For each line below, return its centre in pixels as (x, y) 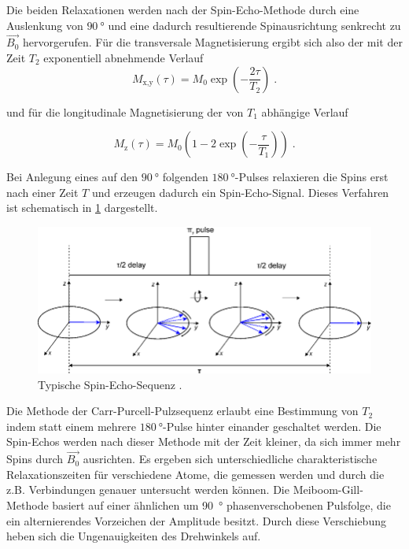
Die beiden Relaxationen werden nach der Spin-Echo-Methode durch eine (183, 9)
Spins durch (35, 459)
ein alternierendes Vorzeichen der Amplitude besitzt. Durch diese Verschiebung (196, 520)
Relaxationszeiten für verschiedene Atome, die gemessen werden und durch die (195, 474)
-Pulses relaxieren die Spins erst (311, 177)
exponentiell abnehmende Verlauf (123, 57)
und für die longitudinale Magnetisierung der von (125, 111)
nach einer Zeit (42, 192)
